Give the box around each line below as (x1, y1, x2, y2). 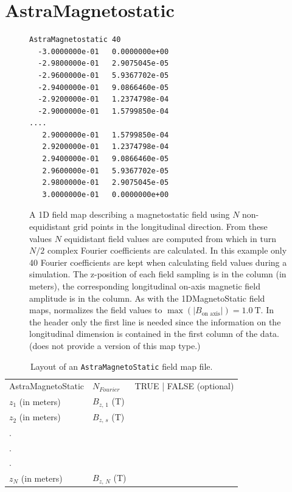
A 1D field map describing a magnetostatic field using (29, 208, 230, 221)
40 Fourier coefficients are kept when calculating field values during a (29, 255, 287, 268)
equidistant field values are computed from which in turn (64, 232, 276, 244)
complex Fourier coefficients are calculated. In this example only (47, 244, 287, 257)
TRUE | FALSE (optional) (134, 379, 234, 392)
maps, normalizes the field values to (29, 303, 162, 316)
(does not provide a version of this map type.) (29, 339, 201, 352)
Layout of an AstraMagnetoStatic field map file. (30, 359, 213, 372)
